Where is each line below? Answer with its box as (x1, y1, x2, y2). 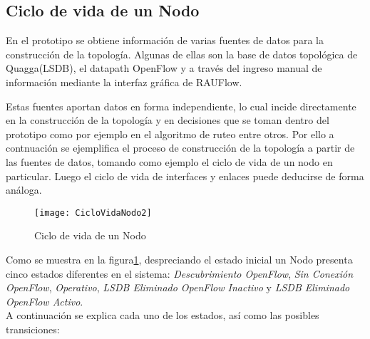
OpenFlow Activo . (6, 293, 83, 308)
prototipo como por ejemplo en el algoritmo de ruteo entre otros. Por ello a (6, 126, 334, 141)
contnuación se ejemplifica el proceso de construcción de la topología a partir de (6, 140, 355, 155)
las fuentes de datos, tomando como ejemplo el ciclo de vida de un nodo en (6, 154, 333, 169)
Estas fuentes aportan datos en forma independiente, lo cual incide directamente (6, 98, 356, 113)
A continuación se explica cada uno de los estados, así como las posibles (6, 308, 319, 323)
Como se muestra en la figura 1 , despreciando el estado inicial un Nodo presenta (6, 251, 353, 266)
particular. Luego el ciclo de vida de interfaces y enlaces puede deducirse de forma (6, 168, 364, 183)
